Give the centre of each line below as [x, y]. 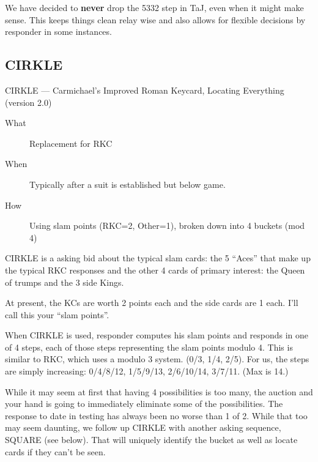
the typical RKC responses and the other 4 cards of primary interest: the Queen [155, 270]
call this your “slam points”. [57, 314]
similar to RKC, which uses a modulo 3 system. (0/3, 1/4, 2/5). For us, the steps [157, 359]
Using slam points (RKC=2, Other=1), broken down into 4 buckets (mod [167, 225]
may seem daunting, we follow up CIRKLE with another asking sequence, [143, 427]
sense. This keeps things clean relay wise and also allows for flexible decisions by [155, 19]
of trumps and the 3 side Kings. [65, 282]
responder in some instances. [58, 32]
